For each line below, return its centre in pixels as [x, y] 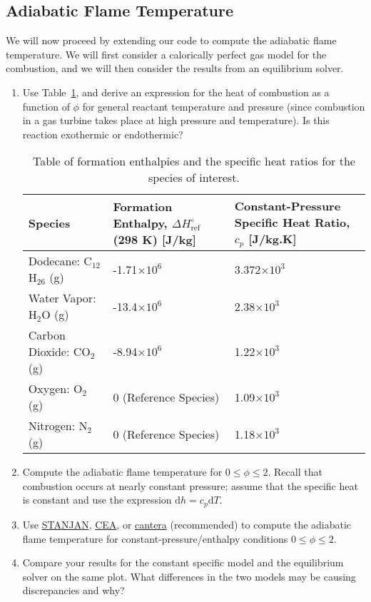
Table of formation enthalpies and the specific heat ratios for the [194, 161]
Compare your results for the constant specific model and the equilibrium [183, 562]
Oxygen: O [55, 389]
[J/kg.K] [273, 239]
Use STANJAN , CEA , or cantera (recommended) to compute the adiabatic [187, 524]
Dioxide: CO [59, 352]
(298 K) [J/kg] [154, 239]
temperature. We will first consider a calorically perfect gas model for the [166, 54]
